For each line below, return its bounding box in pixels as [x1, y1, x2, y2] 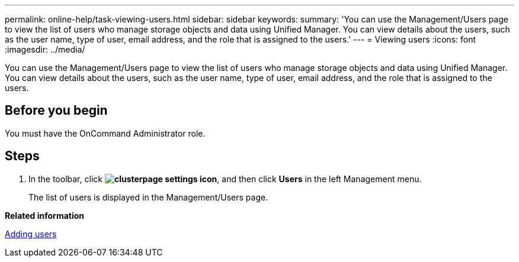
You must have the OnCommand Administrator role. [5, 128, 206, 138]
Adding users [5, 228, 57, 239]
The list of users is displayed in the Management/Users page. [28, 192, 268, 202]
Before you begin [5, 103, 108, 118]
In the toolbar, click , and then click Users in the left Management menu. [28, 173, 422, 184]
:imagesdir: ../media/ [5, 44, 85, 54]
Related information [5, 210, 85, 221]
